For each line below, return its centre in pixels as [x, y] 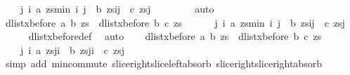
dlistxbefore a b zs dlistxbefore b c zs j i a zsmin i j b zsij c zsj [175, 22]
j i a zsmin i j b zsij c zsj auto [117, 8]
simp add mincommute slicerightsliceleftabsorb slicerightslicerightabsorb [163, 63]
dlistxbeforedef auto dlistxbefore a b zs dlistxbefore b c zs [175, 36]
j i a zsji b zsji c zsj [72, 49]
